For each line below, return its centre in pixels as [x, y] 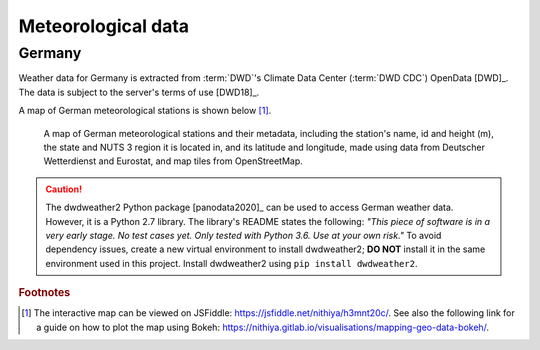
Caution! [64, 189]
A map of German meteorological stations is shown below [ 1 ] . [145, 111]
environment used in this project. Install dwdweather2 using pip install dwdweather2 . [231, 263]
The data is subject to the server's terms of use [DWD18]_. [139, 92]
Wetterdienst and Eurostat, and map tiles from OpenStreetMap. [173, 161]
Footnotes [44, 293]
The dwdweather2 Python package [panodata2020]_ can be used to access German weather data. [249, 207]
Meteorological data [104, 26]
